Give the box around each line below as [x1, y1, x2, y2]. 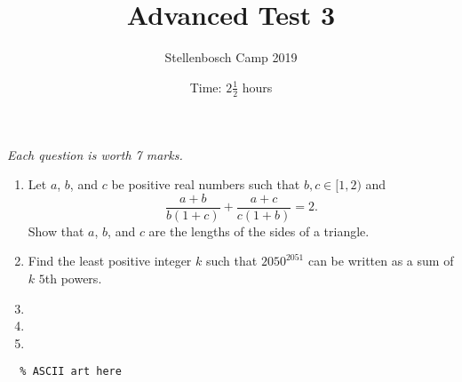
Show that [28, 221, 84, 240]
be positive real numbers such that [111, 175, 300, 194]
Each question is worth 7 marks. [7, 145, 183, 163]
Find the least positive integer [28, 251, 192, 270]
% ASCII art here [20, 365, 122, 378]
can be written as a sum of [307, 251, 454, 270]
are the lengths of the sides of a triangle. [148, 221, 370, 240]
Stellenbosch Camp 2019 [164, 48, 298, 67]
